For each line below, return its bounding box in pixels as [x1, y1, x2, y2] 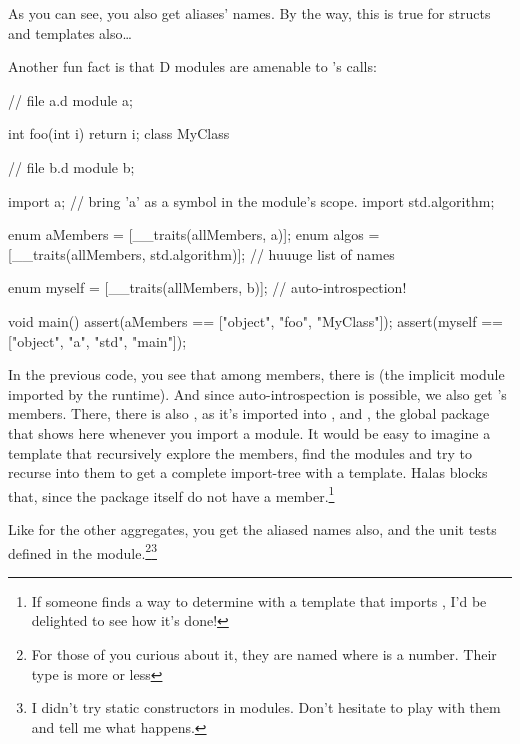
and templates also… [8, 22, 132, 43]
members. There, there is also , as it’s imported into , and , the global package [8, 403, 490, 424]
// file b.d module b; [8, 156, 135, 177]
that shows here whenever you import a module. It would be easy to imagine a [8, 422, 491, 443]
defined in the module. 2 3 [8, 539, 157, 563]
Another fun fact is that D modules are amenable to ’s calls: [8, 56, 377, 77]
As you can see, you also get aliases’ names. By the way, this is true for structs [8, 3, 491, 23]
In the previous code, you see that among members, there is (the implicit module [8, 364, 505, 385]
